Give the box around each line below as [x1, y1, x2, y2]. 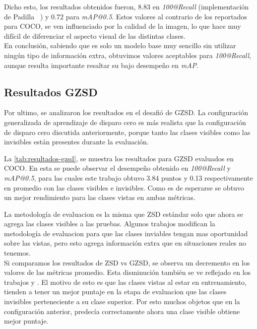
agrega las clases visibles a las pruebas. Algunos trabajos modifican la [4, 218, 215, 229]
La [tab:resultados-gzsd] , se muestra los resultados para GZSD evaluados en [4, 153, 234, 163]
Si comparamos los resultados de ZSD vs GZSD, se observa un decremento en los [4, 257, 250, 267]
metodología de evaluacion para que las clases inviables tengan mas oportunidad [4, 228, 248, 238]
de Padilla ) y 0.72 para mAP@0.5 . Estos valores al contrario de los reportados [4, 11, 247, 21]
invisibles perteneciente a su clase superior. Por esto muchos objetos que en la [4, 296, 240, 307]
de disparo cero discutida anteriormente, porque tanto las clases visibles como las [4, 127, 251, 137]
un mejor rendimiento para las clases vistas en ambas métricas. [4, 192, 195, 202]
